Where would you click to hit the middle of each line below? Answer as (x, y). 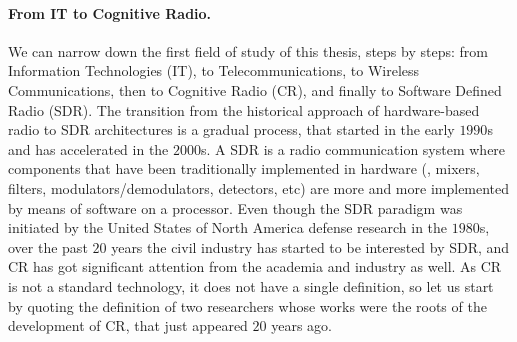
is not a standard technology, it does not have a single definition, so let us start (251, 285)
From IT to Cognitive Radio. (110, 12)
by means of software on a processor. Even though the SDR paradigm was (235, 207)
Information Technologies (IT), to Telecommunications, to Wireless (214, 70)
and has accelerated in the (88, 148)
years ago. (301, 325)
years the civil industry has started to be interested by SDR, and (310, 246)
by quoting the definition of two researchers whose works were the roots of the (247, 305)
